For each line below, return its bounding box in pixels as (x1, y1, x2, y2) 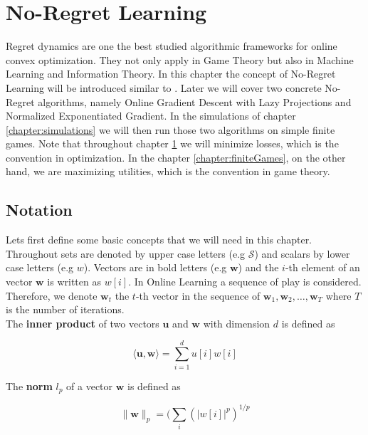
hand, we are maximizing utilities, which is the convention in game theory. (6, 164, 330, 179)
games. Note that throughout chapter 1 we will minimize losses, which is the (6, 136, 339, 151)
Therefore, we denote (6, 288, 98, 303)
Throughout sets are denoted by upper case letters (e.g (6, 246, 246, 261)
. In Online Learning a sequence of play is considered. (128, 274, 362, 289)
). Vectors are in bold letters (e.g (83, 260, 227, 275)
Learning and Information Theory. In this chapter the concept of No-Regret (6, 66, 336, 81)
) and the (238, 260, 279, 275)
